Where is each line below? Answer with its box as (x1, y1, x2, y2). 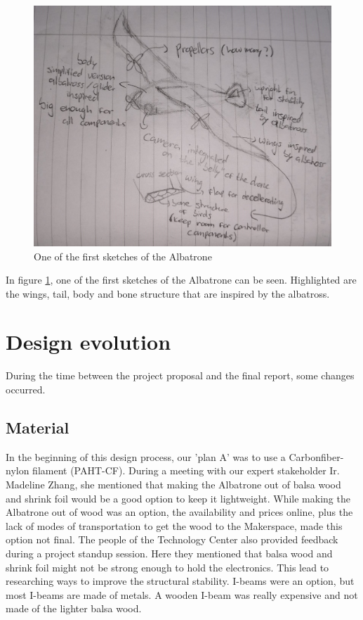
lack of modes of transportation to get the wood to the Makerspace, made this (6, 518, 343, 533)
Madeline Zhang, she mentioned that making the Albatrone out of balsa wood (6, 477, 341, 491)
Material (6, 417, 70, 438)
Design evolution (6, 327, 171, 356)
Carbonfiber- (289, 449, 344, 464)
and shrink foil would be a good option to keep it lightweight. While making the (6, 491, 350, 505)
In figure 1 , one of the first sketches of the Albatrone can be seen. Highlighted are (6, 272, 357, 287)
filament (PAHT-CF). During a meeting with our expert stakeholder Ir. (32, 463, 340, 478)
